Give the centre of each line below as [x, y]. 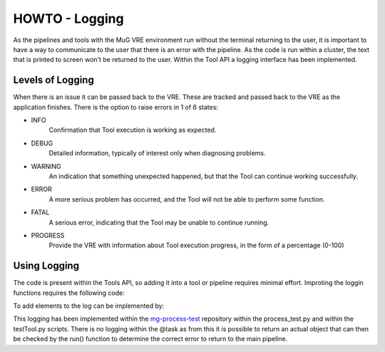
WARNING [46, 166]
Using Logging [46, 266]
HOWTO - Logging [68, 19]
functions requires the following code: [69, 293]
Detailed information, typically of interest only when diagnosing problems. [158, 153]
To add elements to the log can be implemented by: [89, 306]
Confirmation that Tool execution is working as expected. [133, 130]
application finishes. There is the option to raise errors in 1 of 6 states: [116, 107]
